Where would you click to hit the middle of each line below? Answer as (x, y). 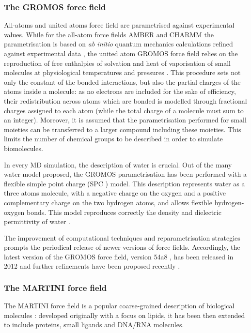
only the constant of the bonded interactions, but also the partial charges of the (122, 82)
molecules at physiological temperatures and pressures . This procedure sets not (122, 72)
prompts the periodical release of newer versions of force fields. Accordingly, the (122, 247)
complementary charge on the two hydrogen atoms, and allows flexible (108, 202)
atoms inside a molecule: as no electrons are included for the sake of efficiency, (120, 91)
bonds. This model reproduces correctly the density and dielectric (124, 212)
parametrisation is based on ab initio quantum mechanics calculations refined (118, 44)
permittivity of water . (37, 221)
